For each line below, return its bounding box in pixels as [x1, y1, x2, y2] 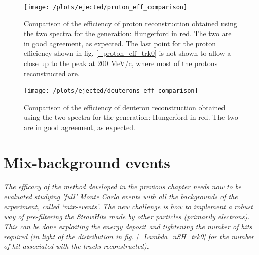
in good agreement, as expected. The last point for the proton [24, 38, 216, 48]
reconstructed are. [24, 68, 80, 78]
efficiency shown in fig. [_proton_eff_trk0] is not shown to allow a [24, 48, 231, 58]
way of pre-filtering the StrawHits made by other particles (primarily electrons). [4, 211, 250, 221]
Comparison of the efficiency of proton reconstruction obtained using [24, 18, 237, 28]
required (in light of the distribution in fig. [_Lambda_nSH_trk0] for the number [4, 231, 254, 241]
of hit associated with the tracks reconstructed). [4, 241, 149, 251]
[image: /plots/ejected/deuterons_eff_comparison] [24, 87, 198, 95]
